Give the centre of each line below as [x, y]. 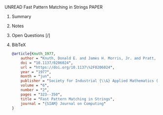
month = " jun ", [36, 77]
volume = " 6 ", [35, 86]
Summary [21, 16]
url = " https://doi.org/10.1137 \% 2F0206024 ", [68, 67]
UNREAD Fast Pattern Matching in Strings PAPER [54, 7]
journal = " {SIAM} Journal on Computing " [63, 104]
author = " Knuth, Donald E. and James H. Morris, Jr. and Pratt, [89, 58]
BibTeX [19, 45]
